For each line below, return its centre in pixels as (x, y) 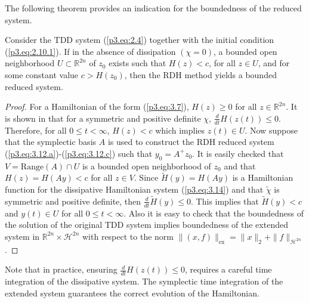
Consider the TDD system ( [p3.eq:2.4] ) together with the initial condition (140, 40)
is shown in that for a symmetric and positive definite (103, 118)
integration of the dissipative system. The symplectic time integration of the (144, 281)
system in (22, 236)
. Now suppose (271, 130)
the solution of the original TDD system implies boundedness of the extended (146, 225)
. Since (146, 177)
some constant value (42, 74)
